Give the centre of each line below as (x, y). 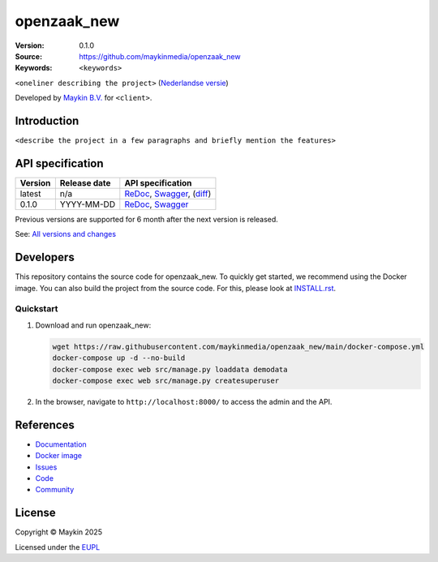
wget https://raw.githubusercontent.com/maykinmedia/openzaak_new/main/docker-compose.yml (238, 346)
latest (30, 193)
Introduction (47, 120)
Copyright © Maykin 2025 (59, 532)
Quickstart (36, 309)
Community (55, 490)
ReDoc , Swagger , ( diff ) (168, 193)
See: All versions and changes (66, 234)
